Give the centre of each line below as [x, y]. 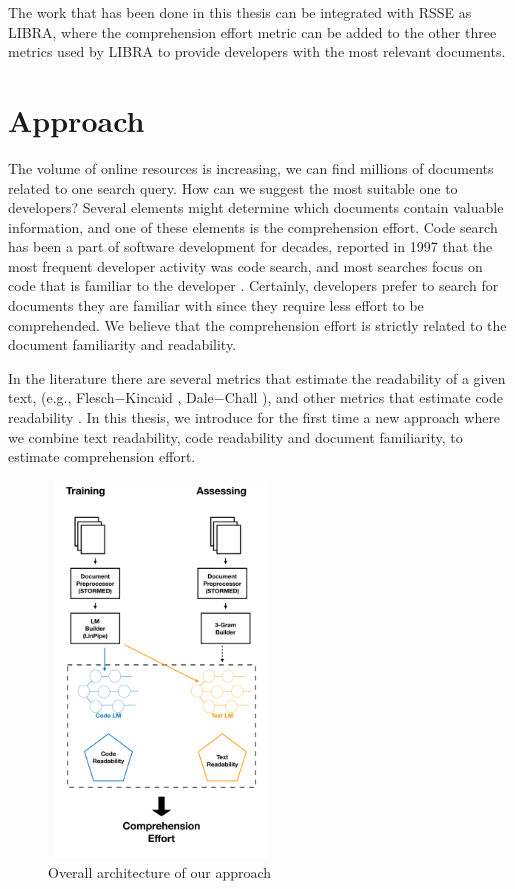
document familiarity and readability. [122, 344]
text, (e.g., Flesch [61, 397]
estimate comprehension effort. [102, 456]
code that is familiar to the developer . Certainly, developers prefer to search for [253, 285]
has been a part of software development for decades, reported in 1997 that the [250, 246]
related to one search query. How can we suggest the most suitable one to [233, 187]
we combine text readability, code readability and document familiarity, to [235, 436]
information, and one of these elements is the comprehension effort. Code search [253, 226]
